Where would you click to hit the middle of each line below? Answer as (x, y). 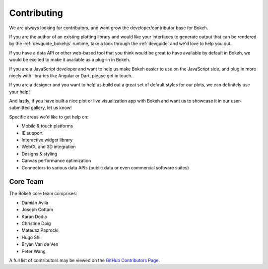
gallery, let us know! (51, 108)
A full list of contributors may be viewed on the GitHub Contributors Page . (85, 260)
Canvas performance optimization (56, 161)
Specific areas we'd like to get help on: (49, 117)
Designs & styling (39, 154)
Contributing (36, 13)
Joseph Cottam (37, 210)
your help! (19, 92)
